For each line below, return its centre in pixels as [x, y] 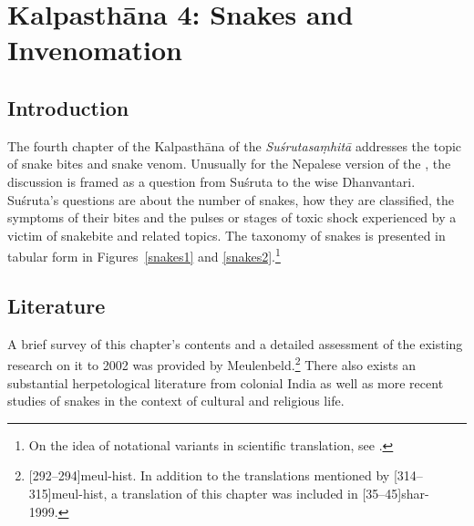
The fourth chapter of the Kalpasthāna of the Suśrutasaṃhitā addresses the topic [235, 145]
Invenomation [95, 50]
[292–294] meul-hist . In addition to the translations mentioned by [209, 475]
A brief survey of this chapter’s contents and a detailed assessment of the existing [235, 343]
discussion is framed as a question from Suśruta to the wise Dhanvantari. [211, 181]
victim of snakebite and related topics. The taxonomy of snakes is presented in [227, 235]
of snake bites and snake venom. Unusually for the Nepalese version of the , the [229, 164]
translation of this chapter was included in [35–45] [262, 493]
